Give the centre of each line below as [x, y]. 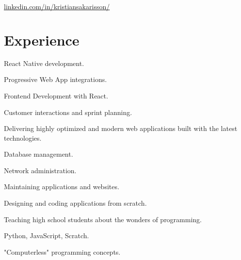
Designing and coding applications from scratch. [75, 203]
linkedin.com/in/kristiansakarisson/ [57, 6]
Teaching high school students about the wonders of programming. [103, 219]
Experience [42, 40]
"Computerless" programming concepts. [62, 252]
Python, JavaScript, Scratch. [47, 236]
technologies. [23, 138]
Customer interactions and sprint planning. [68, 112]
